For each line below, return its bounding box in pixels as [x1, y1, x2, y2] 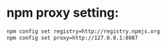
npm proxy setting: [6, 5, 119, 21]
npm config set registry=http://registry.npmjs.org [6, 28, 160, 35]
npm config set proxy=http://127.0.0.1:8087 [6, 34, 138, 41]
